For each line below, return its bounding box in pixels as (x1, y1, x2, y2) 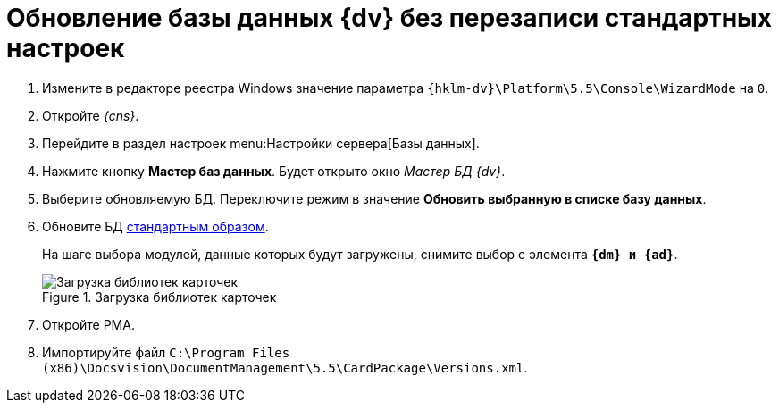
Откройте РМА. (42, 316, 135, 332)
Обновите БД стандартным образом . (42, 218, 269, 234)
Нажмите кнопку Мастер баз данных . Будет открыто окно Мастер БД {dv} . (42, 163, 506, 179)
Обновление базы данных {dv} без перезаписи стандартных (6, 3, 772, 33)
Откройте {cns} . (42, 107, 139, 123)
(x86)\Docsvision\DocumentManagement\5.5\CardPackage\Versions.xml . (42, 359, 528, 375)
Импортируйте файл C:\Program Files (42, 344, 290, 360)
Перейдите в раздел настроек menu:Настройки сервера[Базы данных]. (42, 135, 480, 151)
